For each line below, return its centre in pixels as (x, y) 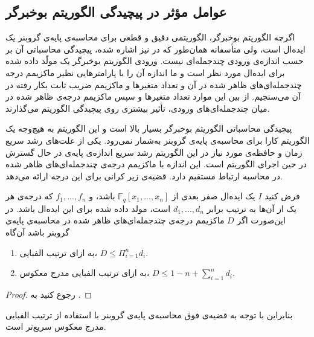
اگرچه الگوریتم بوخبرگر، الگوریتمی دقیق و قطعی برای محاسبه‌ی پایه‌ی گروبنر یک (150, 37)
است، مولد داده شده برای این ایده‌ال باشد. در (88, 208)
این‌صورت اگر (261, 220)
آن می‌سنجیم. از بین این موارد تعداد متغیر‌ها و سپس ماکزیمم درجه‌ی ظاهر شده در (153, 96)
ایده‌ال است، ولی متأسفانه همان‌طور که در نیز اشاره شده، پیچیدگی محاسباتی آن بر (155, 49)
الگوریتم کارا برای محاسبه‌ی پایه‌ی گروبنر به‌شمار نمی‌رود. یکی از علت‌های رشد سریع (158, 140)
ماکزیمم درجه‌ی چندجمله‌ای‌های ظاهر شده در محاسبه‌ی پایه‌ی (115, 220)
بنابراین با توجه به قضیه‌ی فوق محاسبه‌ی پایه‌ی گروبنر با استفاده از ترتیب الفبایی (149, 314)
